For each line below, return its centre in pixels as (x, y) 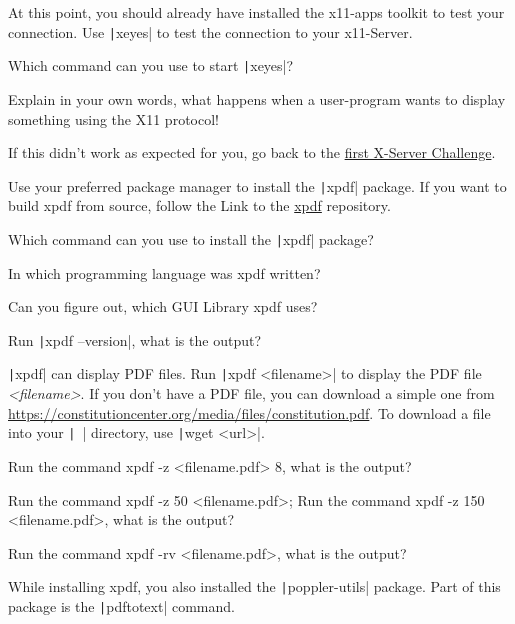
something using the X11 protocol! (113, 118)
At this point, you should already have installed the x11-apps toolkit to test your (256, 12)
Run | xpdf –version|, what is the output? (134, 339)
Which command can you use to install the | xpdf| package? (191, 238)
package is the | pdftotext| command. (121, 605)
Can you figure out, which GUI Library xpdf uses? (163, 306)
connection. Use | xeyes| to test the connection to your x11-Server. (210, 31)
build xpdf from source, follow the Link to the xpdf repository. (199, 205)
